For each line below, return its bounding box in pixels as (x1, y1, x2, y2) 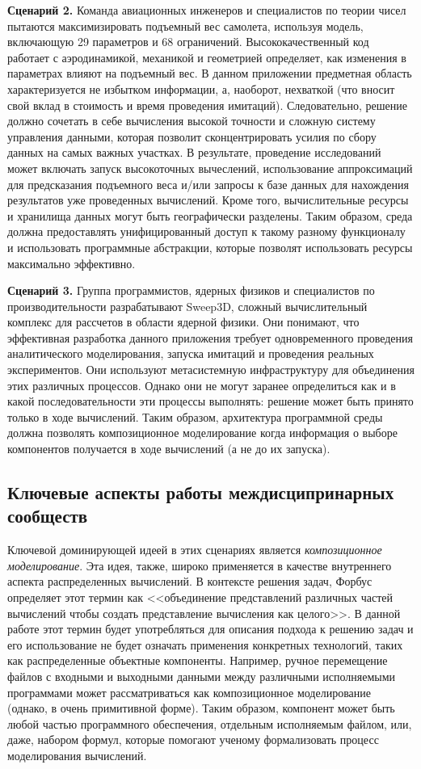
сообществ (7, 503, 88, 528)
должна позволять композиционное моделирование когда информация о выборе (7, 424, 398, 441)
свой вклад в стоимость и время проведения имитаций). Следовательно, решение (7, 96, 407, 113)
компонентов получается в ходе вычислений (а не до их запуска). (7, 440, 330, 457)
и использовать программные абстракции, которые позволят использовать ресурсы (7, 238, 413, 255)
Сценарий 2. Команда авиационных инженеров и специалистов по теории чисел (7, 2, 406, 18)
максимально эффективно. (7, 254, 136, 271)
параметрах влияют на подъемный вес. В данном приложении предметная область (7, 65, 412, 82)
